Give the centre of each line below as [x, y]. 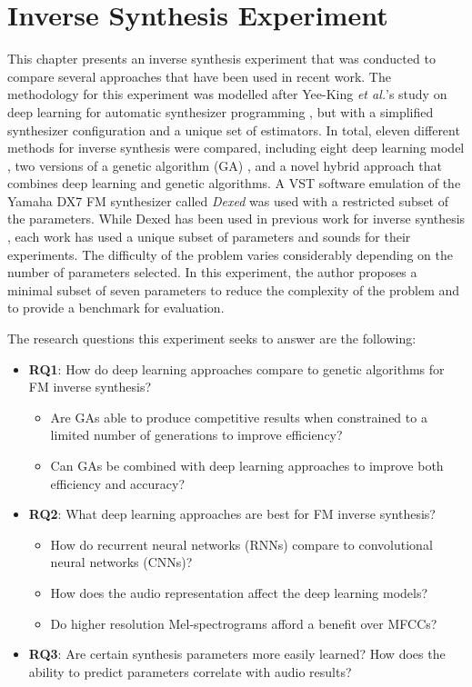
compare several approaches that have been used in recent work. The [199, 76]
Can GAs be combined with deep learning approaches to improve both [247, 465]
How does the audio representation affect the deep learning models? [239, 592]
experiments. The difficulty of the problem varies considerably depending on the [231, 254]
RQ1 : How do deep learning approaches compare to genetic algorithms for [236, 368]
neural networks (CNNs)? [121, 562]
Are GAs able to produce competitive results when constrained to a [239, 417]
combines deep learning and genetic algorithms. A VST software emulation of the [234, 183]
